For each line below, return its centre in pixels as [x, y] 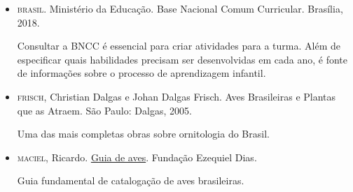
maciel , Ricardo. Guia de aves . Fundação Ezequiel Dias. [137, 157]
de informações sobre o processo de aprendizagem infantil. [141, 73]
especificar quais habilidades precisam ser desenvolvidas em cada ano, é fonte [182, 59]
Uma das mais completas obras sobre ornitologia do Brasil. [143, 134]
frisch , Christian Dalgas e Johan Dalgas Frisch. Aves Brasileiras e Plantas [176, 96]
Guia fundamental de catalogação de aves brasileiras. [131, 180]
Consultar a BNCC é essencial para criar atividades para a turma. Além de [179, 46]
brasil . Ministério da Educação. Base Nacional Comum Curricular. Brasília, [180, 8]
